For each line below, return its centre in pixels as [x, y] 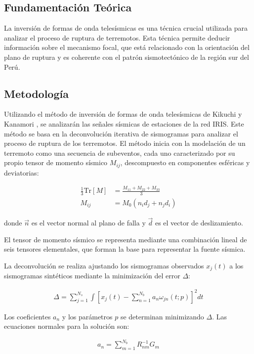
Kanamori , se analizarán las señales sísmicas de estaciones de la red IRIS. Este [124, 123]
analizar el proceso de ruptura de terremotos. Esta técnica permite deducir [117, 37]
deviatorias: [21, 172]
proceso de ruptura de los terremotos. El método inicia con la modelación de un [125, 143]
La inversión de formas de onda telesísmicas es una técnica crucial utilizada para [126, 28]
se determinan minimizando [162, 316]
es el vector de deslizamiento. [199, 223]
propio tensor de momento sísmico [56, 162]
